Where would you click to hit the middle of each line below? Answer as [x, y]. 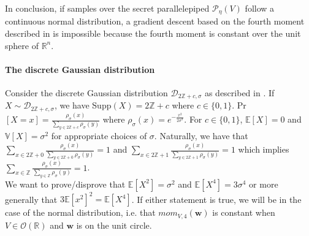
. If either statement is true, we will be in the [216, 199]
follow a [260, 8]
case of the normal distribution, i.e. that [80, 212]
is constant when [244, 212]
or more [264, 184]
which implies [264, 149]
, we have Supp [83, 105]
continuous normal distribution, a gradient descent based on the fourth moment [155, 21]
